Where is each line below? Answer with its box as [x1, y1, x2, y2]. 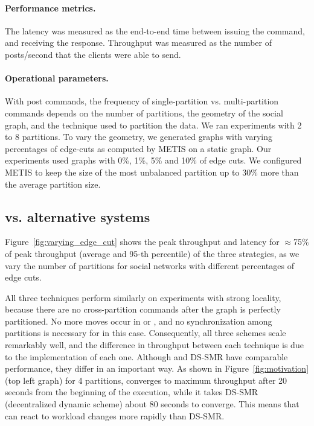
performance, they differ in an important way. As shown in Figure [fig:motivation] [5, 362, 309, 375]
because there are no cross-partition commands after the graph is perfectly [5, 303, 281, 316]
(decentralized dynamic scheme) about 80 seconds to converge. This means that [5, 398, 300, 410]
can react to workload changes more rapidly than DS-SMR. [5, 409, 225, 422]
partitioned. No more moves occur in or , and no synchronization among [5, 314, 272, 327]
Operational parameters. [5, 72, 109, 84]
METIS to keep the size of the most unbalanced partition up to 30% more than [5, 165, 299, 178]
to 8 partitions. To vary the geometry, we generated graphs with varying [5, 130, 272, 143]
